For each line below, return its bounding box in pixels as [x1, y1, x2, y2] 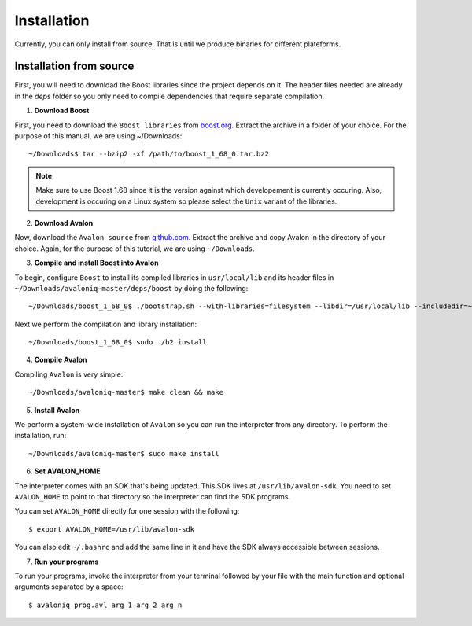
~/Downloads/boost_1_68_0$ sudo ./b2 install [28, 338, 208, 347]
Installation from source [14, 60, 135, 73]
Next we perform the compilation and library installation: [14, 319, 197, 329]
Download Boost [34, 106, 90, 116]
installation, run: [14, 431, 67, 440]
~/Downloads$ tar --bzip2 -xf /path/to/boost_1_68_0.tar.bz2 [28, 149, 269, 159]
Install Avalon [34, 405, 80, 414]
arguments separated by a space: [14, 582, 124, 591]
